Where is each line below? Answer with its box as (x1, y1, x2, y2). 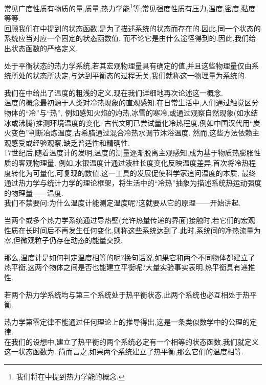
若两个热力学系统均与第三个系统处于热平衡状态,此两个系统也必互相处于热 (4, 289, 250, 300)
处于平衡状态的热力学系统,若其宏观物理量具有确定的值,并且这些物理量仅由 (4, 60, 252, 71)
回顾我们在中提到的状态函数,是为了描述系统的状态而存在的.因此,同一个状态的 (4, 22, 261, 33)
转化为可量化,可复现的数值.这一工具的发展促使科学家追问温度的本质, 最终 (11, 167, 256, 178)
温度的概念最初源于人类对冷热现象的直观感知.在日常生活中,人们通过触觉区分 (4, 97, 259, 108)
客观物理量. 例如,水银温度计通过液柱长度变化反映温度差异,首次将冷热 (18, 157, 249, 168)
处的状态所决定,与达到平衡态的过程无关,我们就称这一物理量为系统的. (18, 70, 247, 81)
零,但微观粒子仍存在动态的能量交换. (4, 235, 123, 245)
